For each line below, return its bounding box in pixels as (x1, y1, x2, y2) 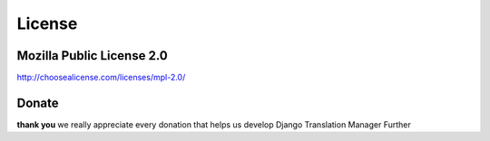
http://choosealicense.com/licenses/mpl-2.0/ (16, 72, 186, 83)
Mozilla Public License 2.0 (16, 48, 168, 63)
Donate (16, 95, 59, 110)
